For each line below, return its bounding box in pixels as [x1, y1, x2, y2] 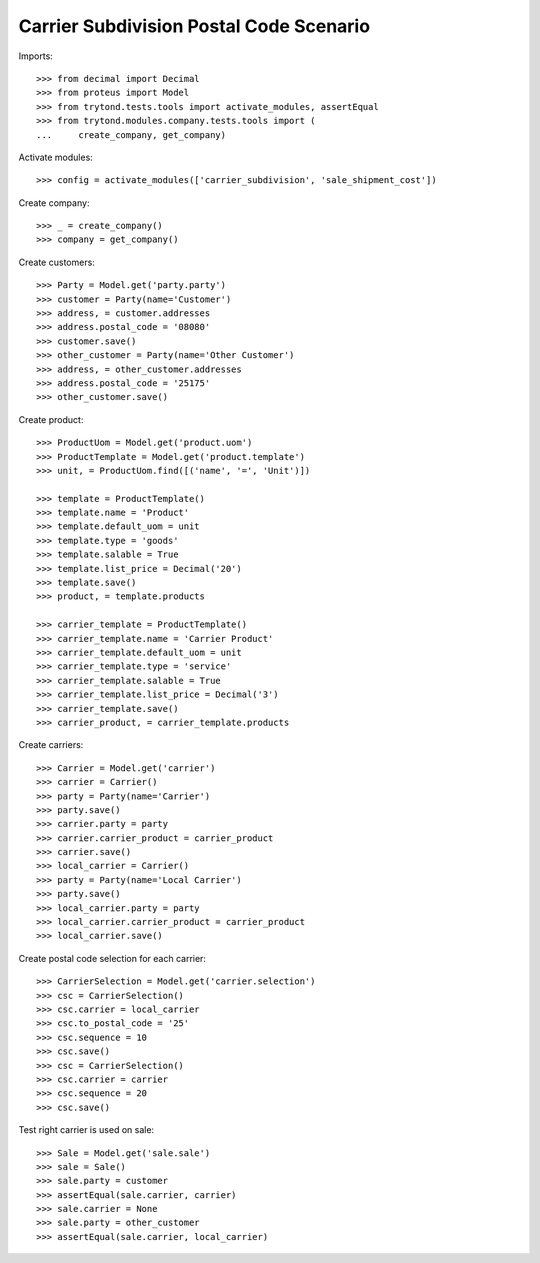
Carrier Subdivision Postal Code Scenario [18, 15, 370, 37]
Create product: [18, 413, 84, 425]
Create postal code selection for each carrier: [18, 952, 207, 964]
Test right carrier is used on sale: [18, 1124, 155, 1136]
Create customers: [18, 256, 95, 268]
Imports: [18, 50, 54, 62]
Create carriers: [18, 739, 84, 751]
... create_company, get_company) [36, 129, 227, 140]
